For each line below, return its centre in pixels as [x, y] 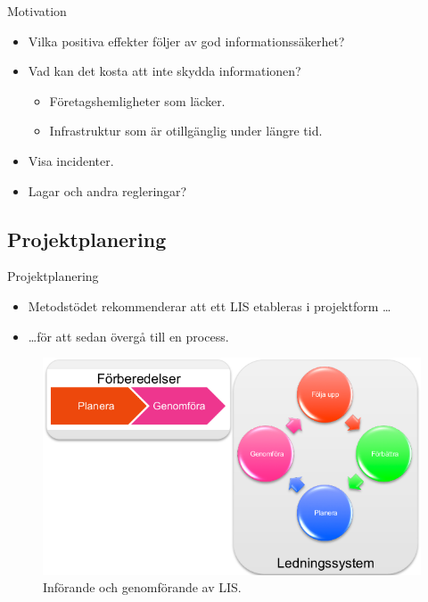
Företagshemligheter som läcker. [137, 100]
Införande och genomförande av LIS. [142, 587]
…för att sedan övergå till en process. [128, 336]
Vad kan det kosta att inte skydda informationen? [165, 71]
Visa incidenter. [71, 160]
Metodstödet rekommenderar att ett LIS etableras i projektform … [210, 305]
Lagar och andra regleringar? [107, 190]
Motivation [37, 11]
